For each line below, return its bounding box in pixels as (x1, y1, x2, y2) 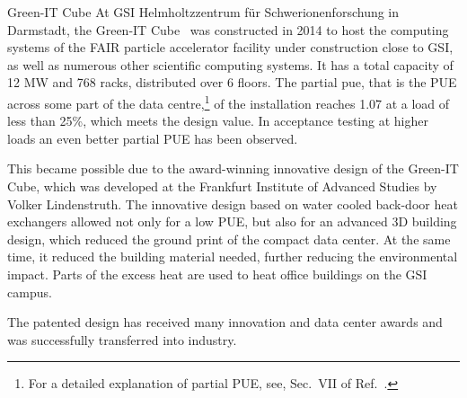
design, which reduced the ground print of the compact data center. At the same (7, 229, 451, 248)
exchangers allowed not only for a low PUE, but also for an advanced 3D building (7, 212, 457, 231)
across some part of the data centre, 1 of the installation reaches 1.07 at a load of (7, 91, 450, 112)
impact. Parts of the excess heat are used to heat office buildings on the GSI (7, 264, 427, 283)
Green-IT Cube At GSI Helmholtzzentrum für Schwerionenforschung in (7, 3, 400, 21)
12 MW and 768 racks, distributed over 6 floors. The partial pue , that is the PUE (7, 73, 457, 92)
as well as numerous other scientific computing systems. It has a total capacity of (7, 55, 454, 74)
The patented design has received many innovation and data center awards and (7, 313, 443, 332)
